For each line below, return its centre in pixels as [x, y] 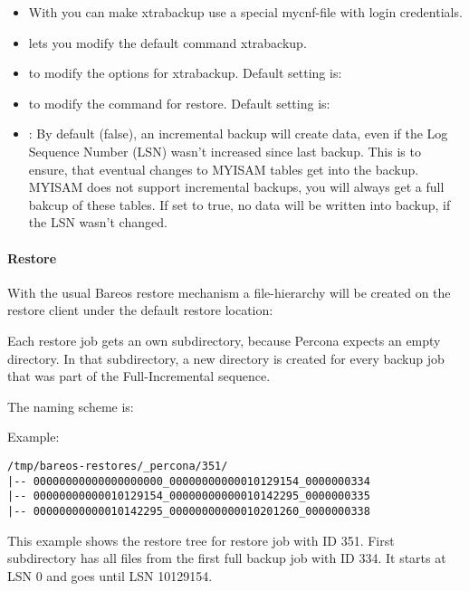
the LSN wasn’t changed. [98, 222]
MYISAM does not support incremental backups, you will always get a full [236, 187]
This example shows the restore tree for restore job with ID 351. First [201, 540]
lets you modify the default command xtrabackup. [167, 42]
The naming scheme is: [71, 406]
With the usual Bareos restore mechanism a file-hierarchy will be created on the [229, 292]
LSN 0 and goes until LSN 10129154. [110, 575]
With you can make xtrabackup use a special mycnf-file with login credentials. [245, 12]
